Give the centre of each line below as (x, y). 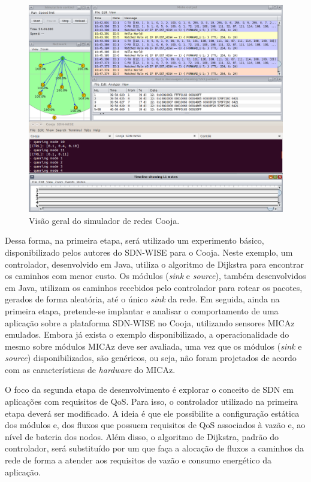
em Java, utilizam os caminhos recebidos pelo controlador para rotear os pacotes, (154, 287)
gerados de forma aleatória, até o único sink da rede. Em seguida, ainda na (142, 299)
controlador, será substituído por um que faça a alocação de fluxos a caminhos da (155, 448)
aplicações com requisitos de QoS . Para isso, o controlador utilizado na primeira (152, 401)
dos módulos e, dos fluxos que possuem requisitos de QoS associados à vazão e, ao (155, 425)
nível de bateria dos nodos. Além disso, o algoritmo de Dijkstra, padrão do (142, 436)
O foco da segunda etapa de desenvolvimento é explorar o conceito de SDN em (149, 389)
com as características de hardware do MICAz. (90, 369)
